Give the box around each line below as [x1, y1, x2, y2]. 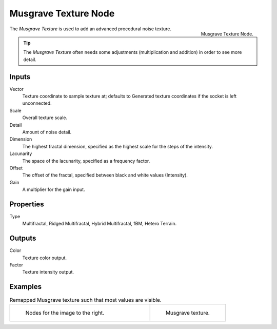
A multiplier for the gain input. [22, 186, 85, 192]
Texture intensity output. [22, 269, 74, 275]
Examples [9, 282, 42, 291]
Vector [9, 86, 24, 92]
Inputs [9, 72, 31, 81]
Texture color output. [22, 255, 67, 261]
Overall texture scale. [22, 114, 68, 121]
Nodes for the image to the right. [25, 309, 105, 316]
